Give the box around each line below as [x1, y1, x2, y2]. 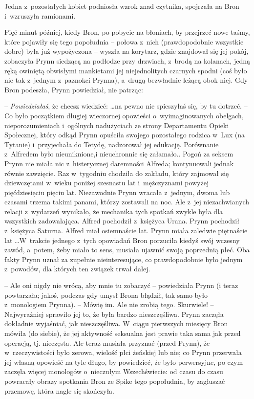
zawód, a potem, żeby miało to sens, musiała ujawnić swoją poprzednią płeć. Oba [4, 244, 250, 255]
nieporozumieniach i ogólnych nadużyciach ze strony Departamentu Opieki [4, 120, 229, 130]
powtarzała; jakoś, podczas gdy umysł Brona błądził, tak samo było [4, 289, 208, 300]
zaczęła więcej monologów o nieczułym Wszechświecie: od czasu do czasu [4, 366, 223, 377]
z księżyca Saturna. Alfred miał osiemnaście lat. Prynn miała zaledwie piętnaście [4, 225, 248, 236]
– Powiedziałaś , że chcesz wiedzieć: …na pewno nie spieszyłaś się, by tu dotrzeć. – [4, 101, 248, 111]
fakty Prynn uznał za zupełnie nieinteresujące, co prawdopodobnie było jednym [4, 254, 243, 264]
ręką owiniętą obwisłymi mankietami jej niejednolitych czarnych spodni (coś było [4, 65, 247, 75]
